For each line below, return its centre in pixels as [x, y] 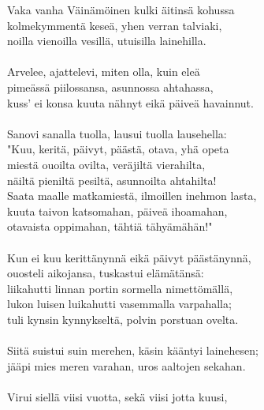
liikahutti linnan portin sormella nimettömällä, [120, 288]
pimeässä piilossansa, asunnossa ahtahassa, [110, 87]
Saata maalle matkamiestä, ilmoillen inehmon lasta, [132, 196]
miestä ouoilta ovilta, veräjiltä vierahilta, [106, 164]
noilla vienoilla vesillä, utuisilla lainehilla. [107, 41]
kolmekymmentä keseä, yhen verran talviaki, [115, 25]
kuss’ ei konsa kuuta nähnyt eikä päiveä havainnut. [130, 102]
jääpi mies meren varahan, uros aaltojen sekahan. [126, 365]
